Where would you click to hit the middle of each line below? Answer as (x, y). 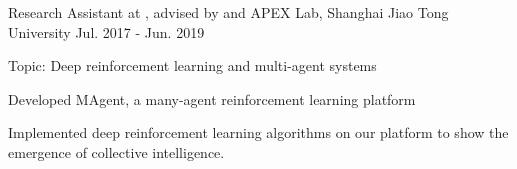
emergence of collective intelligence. (116, 151)
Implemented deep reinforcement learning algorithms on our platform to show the (258, 132)
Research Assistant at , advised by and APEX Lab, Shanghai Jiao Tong (228, 12)
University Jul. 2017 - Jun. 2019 (106, 31)
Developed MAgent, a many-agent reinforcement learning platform (212, 98)
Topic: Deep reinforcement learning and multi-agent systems (192, 65)
